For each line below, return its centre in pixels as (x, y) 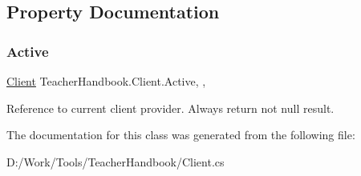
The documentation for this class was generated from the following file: (181, 135)
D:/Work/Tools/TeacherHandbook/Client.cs (116, 161)
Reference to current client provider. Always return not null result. (170, 108)
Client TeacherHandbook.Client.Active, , (106, 81)
